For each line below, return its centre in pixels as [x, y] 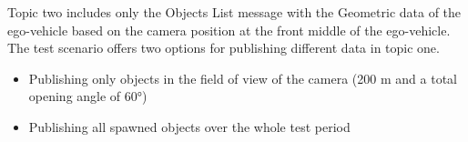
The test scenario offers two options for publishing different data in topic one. [224, 48]
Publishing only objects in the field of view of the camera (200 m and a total [243, 78]
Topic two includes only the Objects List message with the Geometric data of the [234, 12]
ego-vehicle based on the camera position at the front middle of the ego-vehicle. [229, 30]
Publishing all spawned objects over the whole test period [189, 126]
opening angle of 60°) [88, 96]
